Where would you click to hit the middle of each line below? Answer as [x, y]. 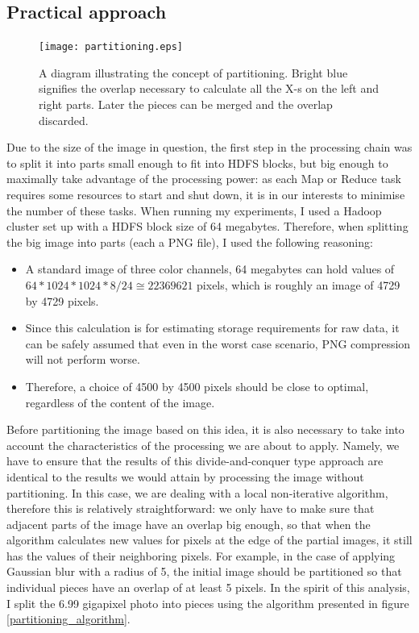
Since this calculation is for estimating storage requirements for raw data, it [212, 328]
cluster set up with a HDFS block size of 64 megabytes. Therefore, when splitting [207, 226]
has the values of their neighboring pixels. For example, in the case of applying [201, 555]
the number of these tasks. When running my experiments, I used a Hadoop [194, 210]
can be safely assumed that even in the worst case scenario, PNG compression [218, 343]
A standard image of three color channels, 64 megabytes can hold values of [210, 269]
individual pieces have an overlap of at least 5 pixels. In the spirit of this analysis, [208, 587]
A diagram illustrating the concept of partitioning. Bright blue [193, 72]
